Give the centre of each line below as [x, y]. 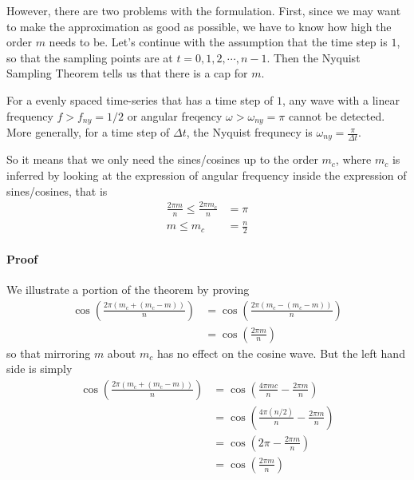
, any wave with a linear [341, 99]
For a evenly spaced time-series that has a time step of [140, 99]
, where [353, 159]
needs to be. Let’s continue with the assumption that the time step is [218, 42]
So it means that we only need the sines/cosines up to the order [162, 159]
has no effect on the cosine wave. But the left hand [281, 353]
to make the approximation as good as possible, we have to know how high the [199, 26]
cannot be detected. [337, 115]
